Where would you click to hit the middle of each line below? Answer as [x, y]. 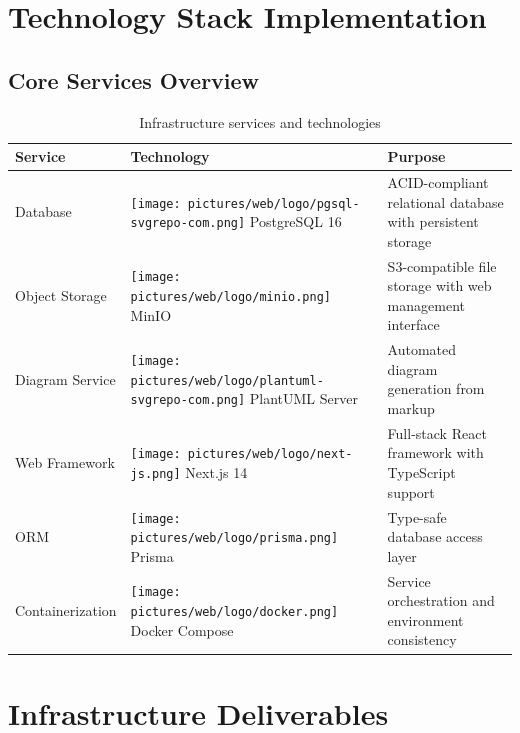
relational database [445, 201]
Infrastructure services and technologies [260, 121]
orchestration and [441, 600]
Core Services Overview [134, 79]
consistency [422, 639]
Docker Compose [182, 629]
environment [425, 619]
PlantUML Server [303, 398]
